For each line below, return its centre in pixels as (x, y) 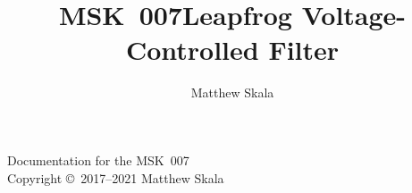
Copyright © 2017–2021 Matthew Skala (116, 177)
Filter (304, 50)
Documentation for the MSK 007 (98, 159)
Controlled (192, 50)
